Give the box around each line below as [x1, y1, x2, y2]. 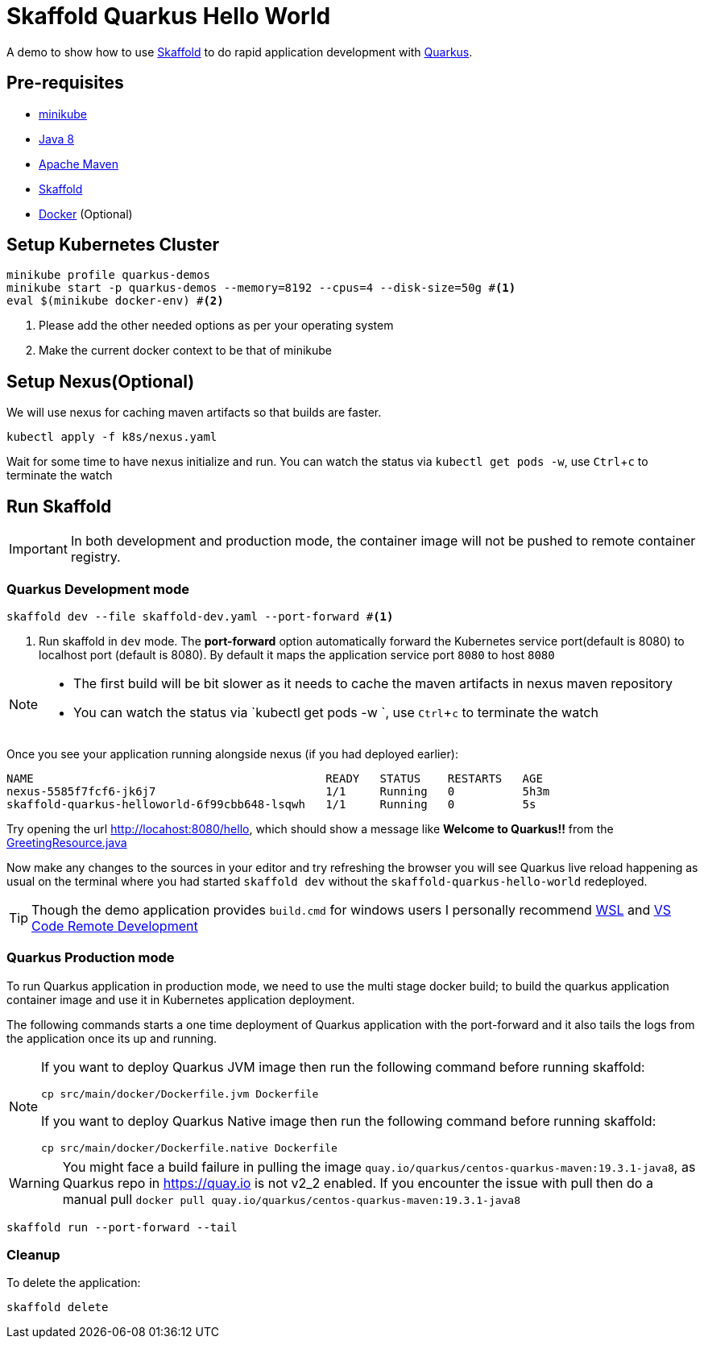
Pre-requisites [6, 73, 124, 93]
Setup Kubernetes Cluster [6, 235, 220, 255]
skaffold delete [6, 1301, 109, 1314]
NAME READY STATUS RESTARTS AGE [6, 771, 543, 785]
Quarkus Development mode [6, 580, 190, 597]
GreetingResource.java [6, 835, 127, 849]
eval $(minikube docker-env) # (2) [6, 294, 224, 308]
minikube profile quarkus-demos [6, 268, 210, 282]
